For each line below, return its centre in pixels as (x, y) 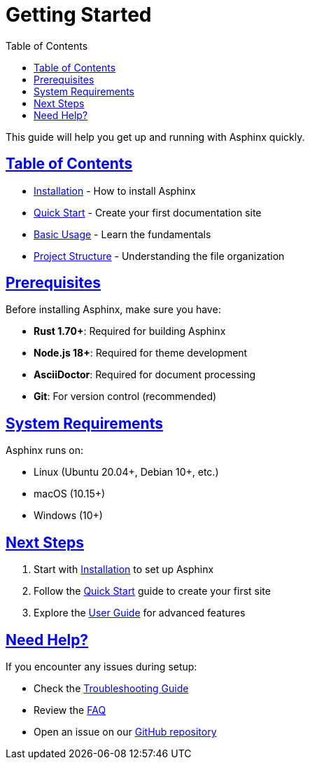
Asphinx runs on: (44, 450)
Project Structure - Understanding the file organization (159, 256)
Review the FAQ (70, 710)
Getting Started (79, 15)
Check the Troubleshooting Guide (111, 688)
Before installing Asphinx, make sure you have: (113, 310)
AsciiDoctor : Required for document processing (145, 375)
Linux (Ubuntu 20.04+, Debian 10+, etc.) (126, 472)
